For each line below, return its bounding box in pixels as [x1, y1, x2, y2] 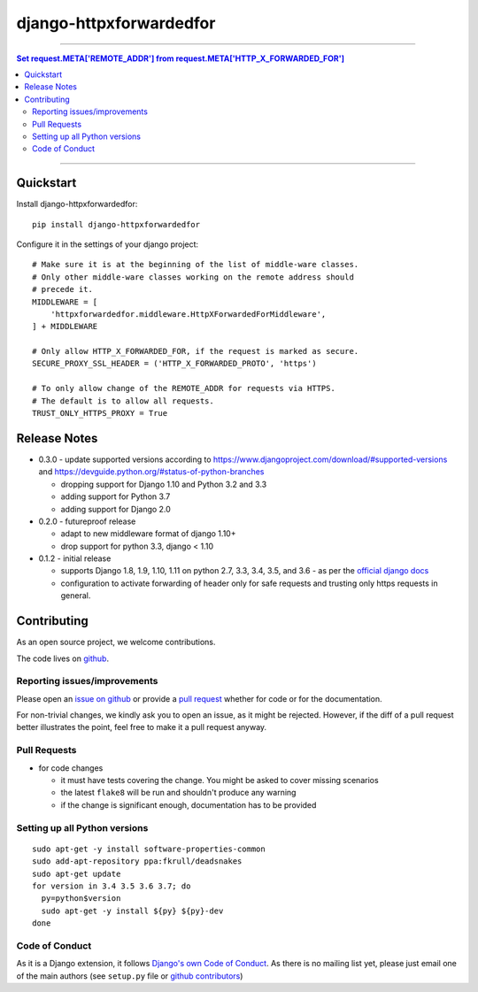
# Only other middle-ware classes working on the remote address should [32, 272, 354, 282]
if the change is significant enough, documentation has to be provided [60, 799, 317, 810]
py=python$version [41, 894, 121, 904]
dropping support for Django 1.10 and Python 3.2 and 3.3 [60, 479, 267, 489]
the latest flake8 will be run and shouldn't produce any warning [60, 788, 297, 798]
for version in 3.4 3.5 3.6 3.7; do [32, 880, 191, 891]
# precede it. [32, 284, 93, 295]
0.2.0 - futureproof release [38, 516, 136, 527]
